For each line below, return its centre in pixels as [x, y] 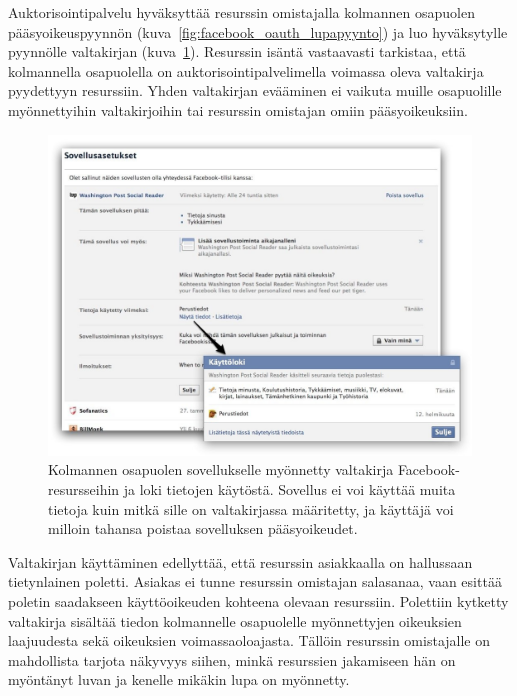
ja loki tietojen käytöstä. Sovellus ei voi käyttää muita [289, 489]
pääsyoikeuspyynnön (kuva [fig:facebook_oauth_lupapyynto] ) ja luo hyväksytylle [258, 31]
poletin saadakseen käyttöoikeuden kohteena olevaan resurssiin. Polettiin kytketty [258, 601]
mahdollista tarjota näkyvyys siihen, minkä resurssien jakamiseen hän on [232, 659]
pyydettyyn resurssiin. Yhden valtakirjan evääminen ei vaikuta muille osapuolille [255, 90]
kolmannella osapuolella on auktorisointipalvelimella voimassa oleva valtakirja [246, 70]
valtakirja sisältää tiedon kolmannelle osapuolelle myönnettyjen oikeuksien [235, 620]
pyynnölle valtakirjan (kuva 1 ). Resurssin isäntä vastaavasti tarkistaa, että [237, 51]
